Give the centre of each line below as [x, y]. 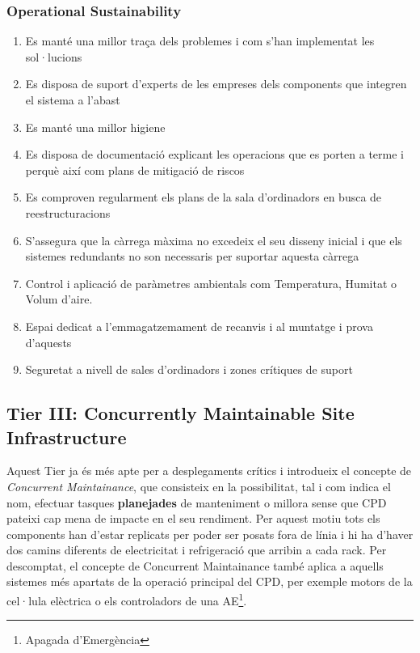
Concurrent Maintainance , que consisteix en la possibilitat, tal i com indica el [199, 486]
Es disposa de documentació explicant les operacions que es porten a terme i [214, 154]
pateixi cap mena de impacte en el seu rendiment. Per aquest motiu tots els [193, 518]
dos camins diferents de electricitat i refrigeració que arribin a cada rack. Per [197, 550]
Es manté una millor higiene [95, 127]
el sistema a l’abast [73, 100]
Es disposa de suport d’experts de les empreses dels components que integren [216, 84]
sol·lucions [54, 56]
